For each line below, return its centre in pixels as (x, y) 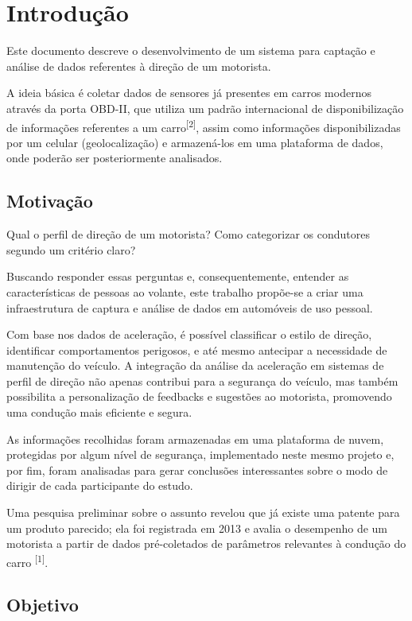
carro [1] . (27, 561)
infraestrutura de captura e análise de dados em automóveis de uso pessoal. (190, 307)
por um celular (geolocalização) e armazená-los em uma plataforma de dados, (195, 142)
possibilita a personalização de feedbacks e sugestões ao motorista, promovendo (199, 396)
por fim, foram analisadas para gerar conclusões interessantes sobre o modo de (197, 470)
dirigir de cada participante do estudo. (100, 485)
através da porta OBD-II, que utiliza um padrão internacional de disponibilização (205, 108)
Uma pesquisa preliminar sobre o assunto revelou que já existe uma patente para (203, 512)
